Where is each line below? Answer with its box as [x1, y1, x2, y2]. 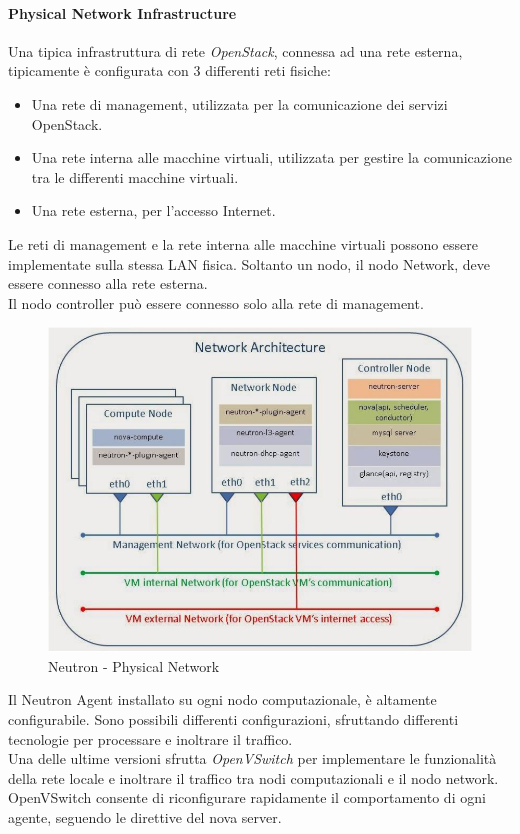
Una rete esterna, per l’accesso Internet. [31, 200, 276, 221]
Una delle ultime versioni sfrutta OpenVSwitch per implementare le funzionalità [8, 748, 497, 769]
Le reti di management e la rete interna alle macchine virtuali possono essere [8, 233, 479, 254]
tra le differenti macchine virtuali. [31, 166, 239, 187]
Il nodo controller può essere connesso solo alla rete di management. [8, 292, 424, 313]
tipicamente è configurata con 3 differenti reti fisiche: [8, 60, 331, 81]
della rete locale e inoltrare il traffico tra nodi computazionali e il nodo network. [8, 767, 499, 788]
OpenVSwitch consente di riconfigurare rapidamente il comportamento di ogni [8, 787, 486, 808]
